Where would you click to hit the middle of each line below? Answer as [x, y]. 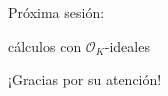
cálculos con [45, 45]
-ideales [127, 45]
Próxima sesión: [56, 12]
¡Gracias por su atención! [85, 79]
